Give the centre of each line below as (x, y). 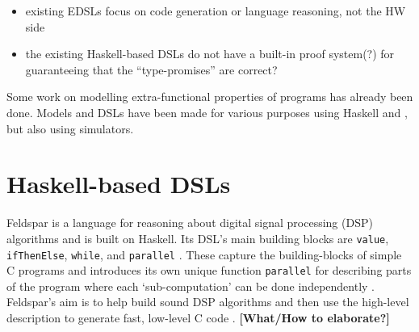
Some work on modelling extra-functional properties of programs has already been (210, 97)
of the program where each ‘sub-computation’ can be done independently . (191, 286)
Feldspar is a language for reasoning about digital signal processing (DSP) (190, 223)
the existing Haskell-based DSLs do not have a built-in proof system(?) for (210, 54)
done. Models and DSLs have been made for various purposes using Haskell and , (207, 112)
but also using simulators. (70, 128)
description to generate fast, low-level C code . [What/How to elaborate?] (198, 318)
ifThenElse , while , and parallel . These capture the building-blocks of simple (204, 254)
